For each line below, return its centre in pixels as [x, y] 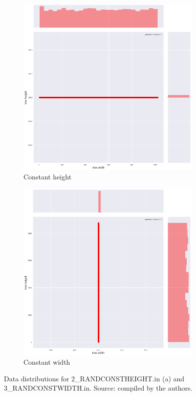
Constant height [48, 177]
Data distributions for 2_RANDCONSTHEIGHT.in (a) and [94, 378]
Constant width [47, 362]
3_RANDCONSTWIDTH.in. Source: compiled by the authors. [98, 388]
